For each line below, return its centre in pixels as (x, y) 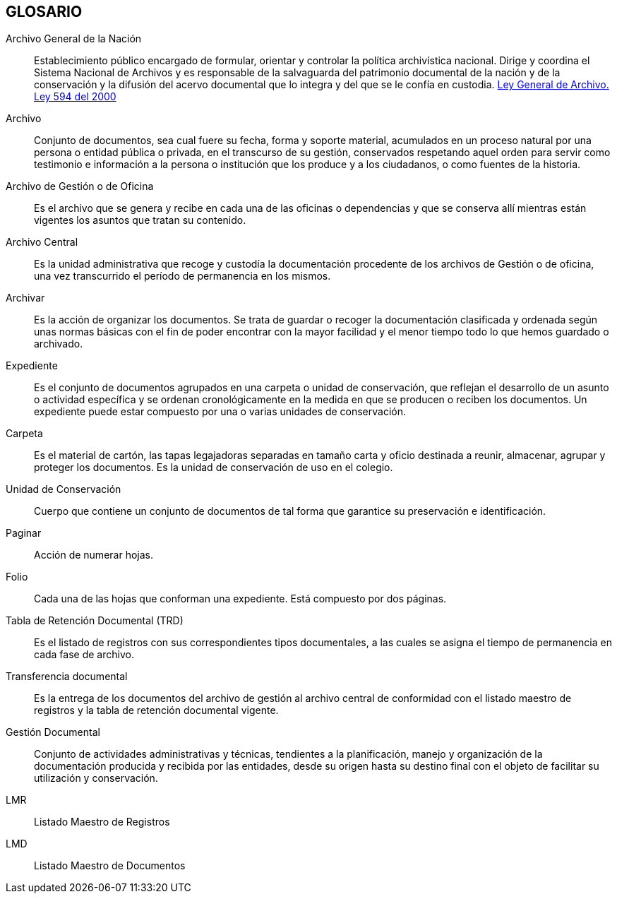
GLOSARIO (44, 12)
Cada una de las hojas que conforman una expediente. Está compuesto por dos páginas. (240, 599)
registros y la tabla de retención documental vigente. (156, 710)
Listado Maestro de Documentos (110, 866)
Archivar (25, 298)
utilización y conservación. (96, 778)
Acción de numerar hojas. (94, 555)
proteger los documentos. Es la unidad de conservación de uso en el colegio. (214, 468)
